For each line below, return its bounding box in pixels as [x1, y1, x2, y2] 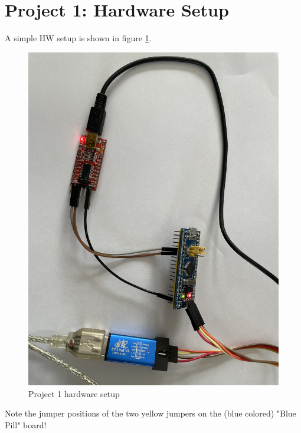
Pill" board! [5, 418, 47, 431]
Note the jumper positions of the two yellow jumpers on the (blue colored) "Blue [5, 407, 296, 419]
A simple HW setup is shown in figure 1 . [5, 32, 152, 44]
